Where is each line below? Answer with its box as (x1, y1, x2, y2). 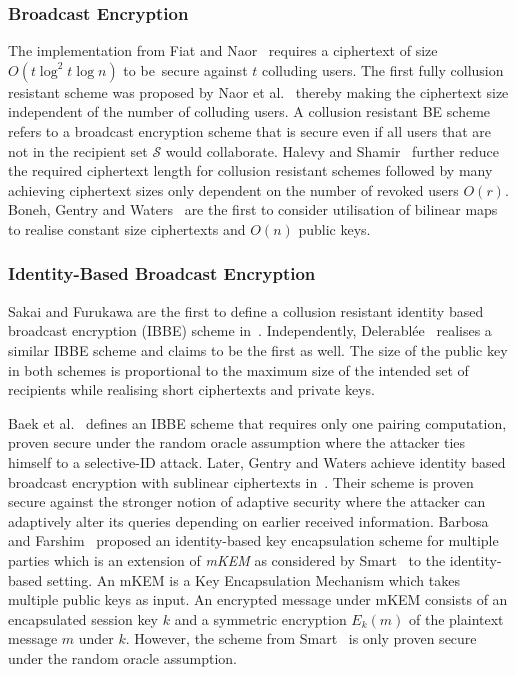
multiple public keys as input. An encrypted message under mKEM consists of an (8, 589, 508, 610)
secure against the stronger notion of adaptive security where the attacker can (8, 491, 486, 512)
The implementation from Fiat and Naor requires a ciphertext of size (8, 40, 438, 61)
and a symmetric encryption (174, 608, 347, 629)
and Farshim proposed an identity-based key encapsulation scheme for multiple (8, 530, 499, 551)
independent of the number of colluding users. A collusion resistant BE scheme (8, 101, 491, 122)
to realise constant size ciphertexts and (8, 218, 246, 239)
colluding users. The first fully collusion (261, 59, 504, 80)
